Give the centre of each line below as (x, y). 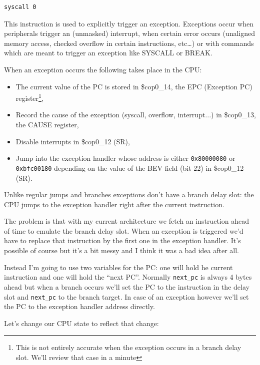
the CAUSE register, (47, 124)
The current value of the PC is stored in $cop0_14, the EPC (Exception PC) (134, 86)
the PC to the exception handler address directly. (79, 306)
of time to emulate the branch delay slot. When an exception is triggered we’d (124, 230)
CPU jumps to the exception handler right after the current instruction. (114, 204)
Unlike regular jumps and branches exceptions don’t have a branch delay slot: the (129, 194)
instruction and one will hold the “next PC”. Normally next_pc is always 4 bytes (128, 277)
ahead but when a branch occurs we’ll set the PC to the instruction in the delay (127, 286)
